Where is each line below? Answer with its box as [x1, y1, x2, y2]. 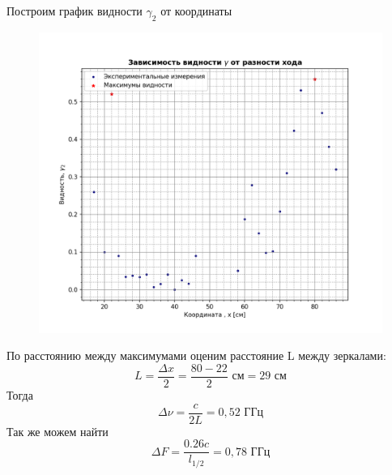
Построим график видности [6, 2, 143, 19]
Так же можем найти [6, 422, 109, 439]
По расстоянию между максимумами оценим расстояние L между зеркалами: [6, 347, 386, 364]
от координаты [160, 2, 232, 19]
